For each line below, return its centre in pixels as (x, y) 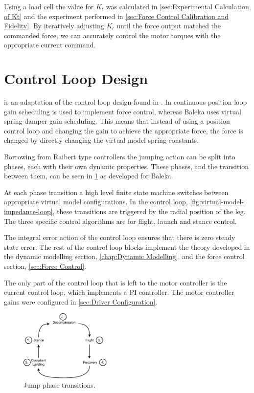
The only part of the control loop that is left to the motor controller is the (115, 282)
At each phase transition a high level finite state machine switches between (116, 192)
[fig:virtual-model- (217, 202)
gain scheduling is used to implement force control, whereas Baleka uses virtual (123, 111)
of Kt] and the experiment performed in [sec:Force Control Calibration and (116, 16)
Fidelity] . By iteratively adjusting (54, 26)
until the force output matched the (169, 26)
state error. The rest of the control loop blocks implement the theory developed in (127, 247)
